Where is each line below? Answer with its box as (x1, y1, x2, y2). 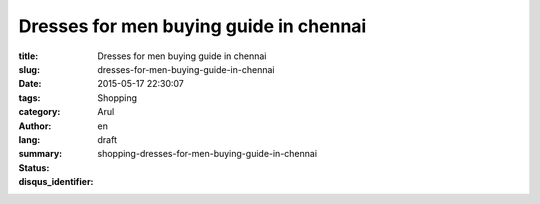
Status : (18, 161, 50, 174)
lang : (18, 133, 41, 145)
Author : (18, 120, 52, 132)
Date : (18, 78, 42, 90)
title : (18, 50, 39, 62)
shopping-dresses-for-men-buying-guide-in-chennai (97, 148, 318, 160)
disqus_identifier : (18, 176, 94, 188)
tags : (18, 91, 41, 104)
